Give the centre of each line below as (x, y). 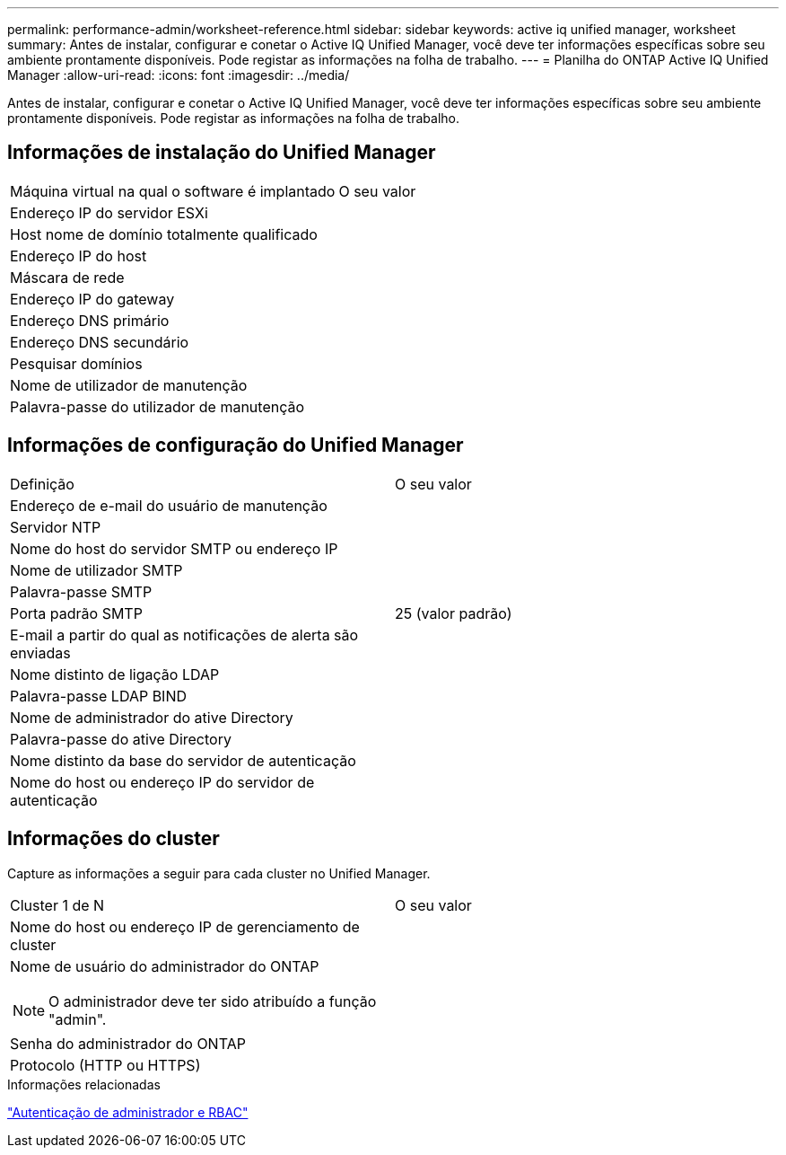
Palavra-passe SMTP (81, 591)
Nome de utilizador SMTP (96, 570)
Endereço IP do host (79, 256)
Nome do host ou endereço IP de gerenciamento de (185, 926)
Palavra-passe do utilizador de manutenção (157, 406)
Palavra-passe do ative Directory (121, 739)
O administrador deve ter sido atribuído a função (213, 1001)
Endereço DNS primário (90, 320)
